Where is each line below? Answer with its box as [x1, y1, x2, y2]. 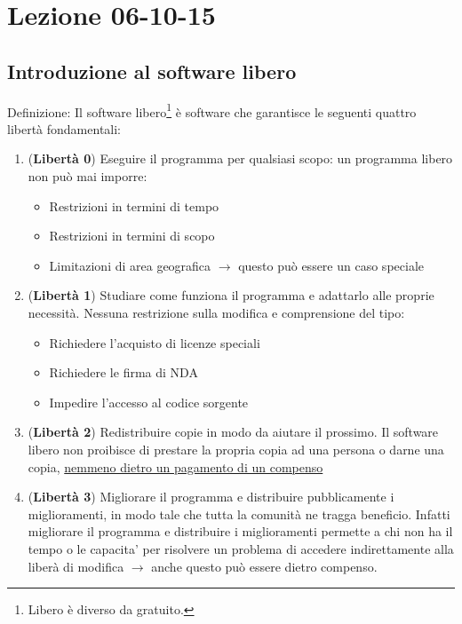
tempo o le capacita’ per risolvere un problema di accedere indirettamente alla [28, 539, 454, 557]
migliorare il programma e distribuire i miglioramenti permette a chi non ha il [28, 522, 453, 541]
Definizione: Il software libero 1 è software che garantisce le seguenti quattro [7, 99, 417, 121]
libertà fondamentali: [7, 119, 122, 138]
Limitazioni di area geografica [49, 256, 211, 274]
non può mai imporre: [28, 167, 147, 186]
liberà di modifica [28, 557, 124, 575]
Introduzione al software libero [7, 57, 297, 84]
